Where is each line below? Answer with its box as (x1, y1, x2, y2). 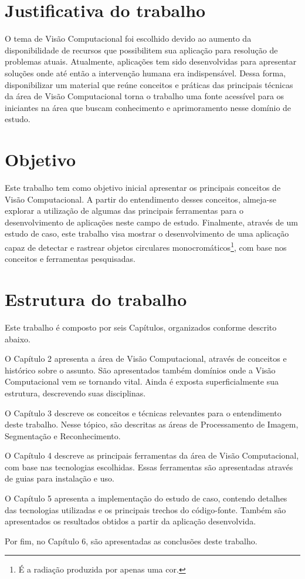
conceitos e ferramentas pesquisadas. (5, 253, 135, 265)
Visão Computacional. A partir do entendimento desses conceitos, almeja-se (5, 193, 276, 205)
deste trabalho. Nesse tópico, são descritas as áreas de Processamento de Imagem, (5, 418, 299, 430)
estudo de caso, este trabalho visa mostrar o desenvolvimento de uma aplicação (5, 227, 289, 240)
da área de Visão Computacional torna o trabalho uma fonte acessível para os (5, 90, 284, 102)
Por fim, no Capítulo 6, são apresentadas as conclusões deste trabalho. (5, 534, 257, 547)
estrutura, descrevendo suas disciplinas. (5, 386, 146, 399)
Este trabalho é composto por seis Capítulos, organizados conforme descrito (5, 321, 277, 333)
